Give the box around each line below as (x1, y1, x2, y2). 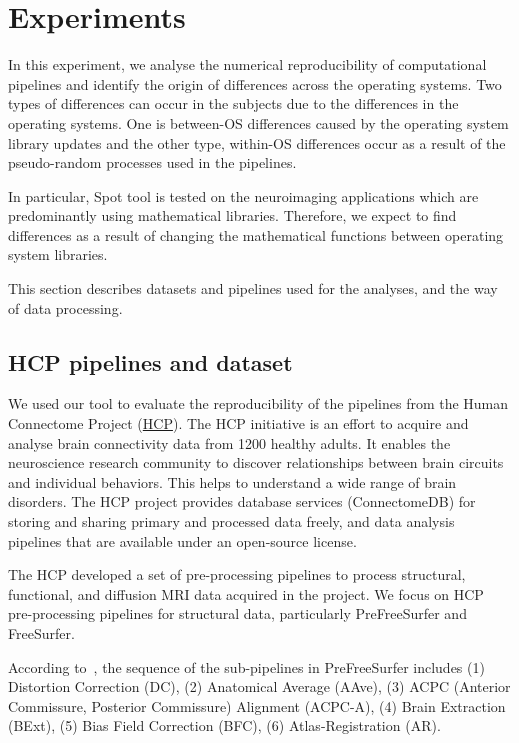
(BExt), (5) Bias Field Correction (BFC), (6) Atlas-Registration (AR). (8, 715, 441, 736)
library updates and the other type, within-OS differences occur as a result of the (8, 132, 506, 153)
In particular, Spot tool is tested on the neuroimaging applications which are (8, 185, 479, 206)
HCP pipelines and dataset (8, 346, 293, 377)
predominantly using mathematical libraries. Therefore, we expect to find (8, 205, 457, 226)
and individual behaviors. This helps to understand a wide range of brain (8, 471, 457, 492)
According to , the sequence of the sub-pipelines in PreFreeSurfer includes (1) (8, 656, 485, 677)
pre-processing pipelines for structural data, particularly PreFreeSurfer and (8, 603, 467, 624)
